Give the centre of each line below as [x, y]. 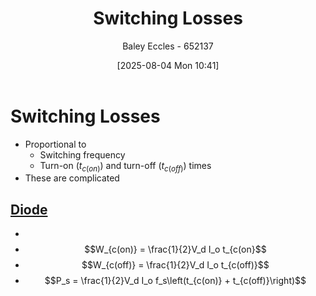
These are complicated [72, 178]
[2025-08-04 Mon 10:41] [168, 65]
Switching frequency [82, 154]
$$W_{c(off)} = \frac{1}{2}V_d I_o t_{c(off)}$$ [175, 265]
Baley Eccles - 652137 [168, 46]
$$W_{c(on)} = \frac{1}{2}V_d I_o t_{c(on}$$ [175, 249]
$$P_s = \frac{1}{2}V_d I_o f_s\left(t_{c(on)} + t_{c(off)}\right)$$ [175, 281]
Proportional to [55, 144]
